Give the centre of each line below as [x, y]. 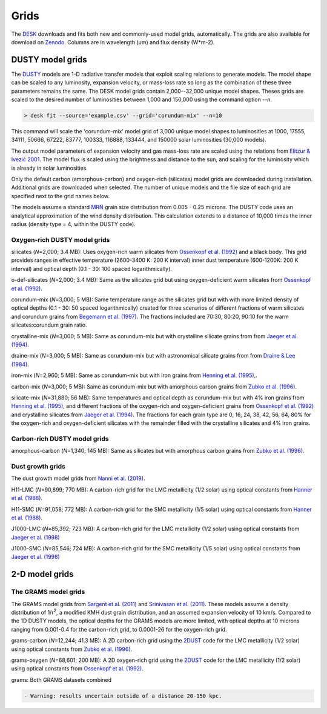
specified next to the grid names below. [61, 196]
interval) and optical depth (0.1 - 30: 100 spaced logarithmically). [92, 269]
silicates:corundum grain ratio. [49, 325]
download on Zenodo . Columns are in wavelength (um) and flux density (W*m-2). [113, 42]
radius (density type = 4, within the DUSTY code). [73, 224]
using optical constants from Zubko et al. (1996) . [72, 649]
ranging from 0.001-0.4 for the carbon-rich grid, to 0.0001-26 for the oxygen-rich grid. [119, 629]
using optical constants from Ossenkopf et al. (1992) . [77, 669]
